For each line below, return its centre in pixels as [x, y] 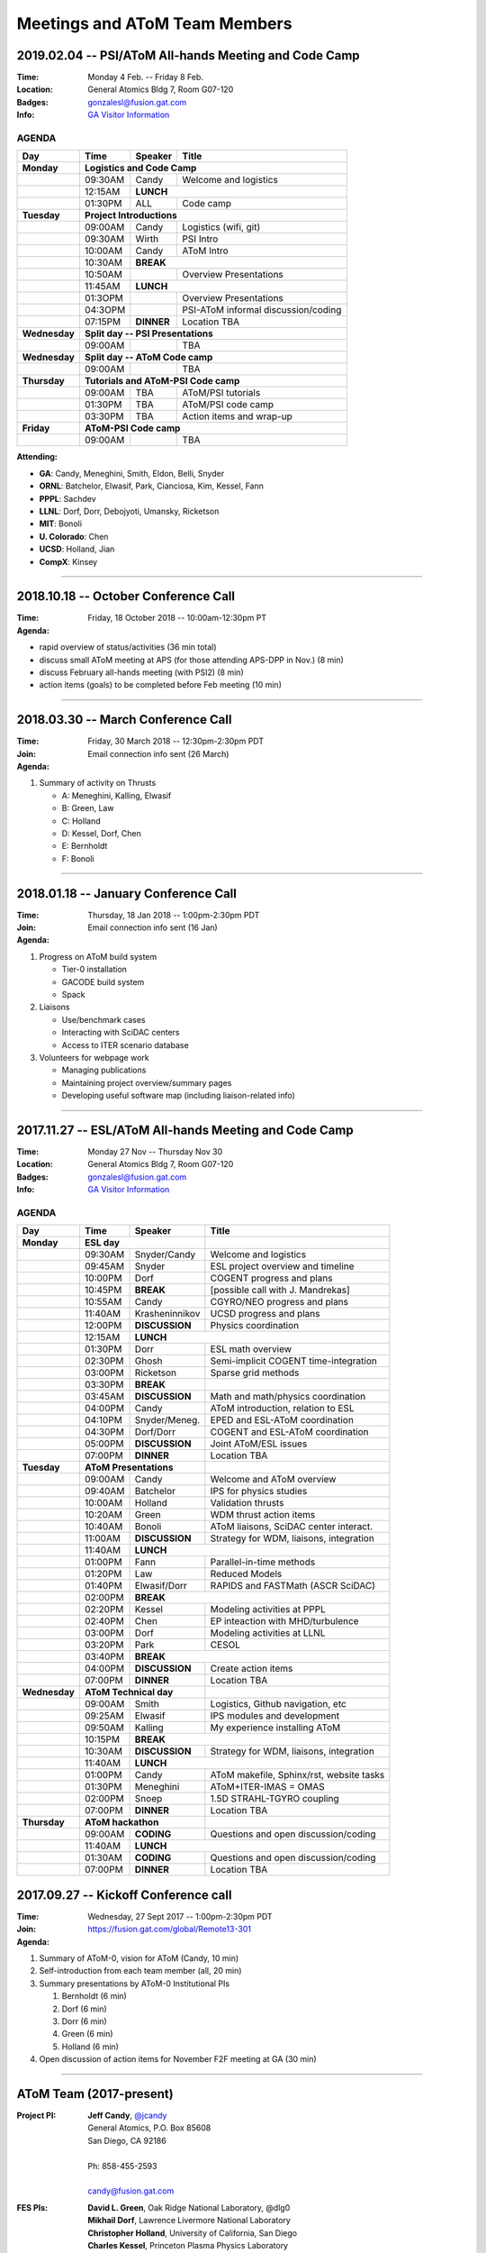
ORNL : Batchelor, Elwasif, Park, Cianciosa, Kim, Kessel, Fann [152, 486]
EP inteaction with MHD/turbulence [284, 1621]
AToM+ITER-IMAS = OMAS [268, 1787]
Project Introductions [130, 215]
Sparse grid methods [255, 1373]
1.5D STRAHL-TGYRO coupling [274, 1799]
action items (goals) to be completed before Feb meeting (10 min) [161, 685]
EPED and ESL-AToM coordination [282, 1420]
